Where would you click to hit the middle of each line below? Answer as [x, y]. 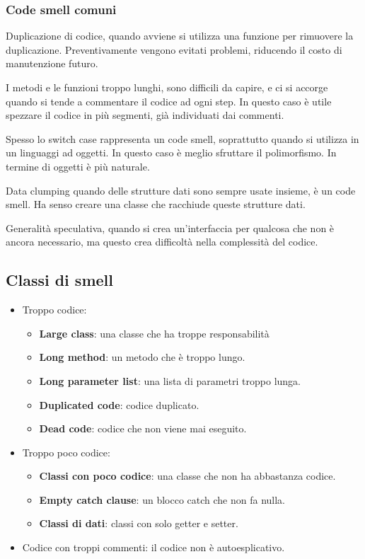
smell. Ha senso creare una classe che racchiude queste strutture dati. [156, 204]
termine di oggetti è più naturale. [78, 166]
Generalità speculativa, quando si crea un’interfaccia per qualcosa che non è [170, 227]
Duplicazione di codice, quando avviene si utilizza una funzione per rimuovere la [180, 36]
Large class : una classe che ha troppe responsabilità [154, 333]
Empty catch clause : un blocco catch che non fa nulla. [162, 499]
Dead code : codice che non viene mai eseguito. [143, 428]
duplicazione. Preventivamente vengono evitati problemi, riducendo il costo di [174, 49]
